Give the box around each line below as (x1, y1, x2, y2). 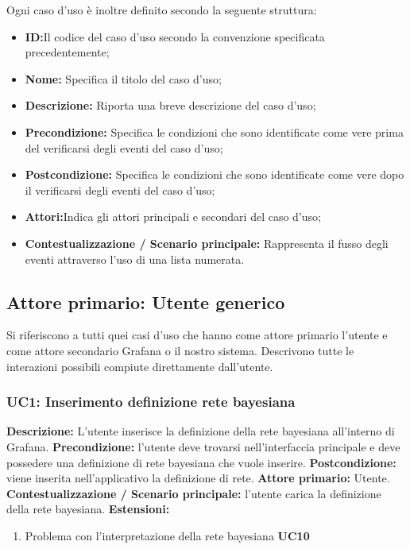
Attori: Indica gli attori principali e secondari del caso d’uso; (25, 208, 321, 225)
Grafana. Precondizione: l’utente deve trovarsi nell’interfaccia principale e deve (6, 438, 400, 454)
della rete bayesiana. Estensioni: (6, 501, 170, 517)
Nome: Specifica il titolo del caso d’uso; (25, 70, 222, 87)
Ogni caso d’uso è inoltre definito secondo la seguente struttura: (6, 2, 317, 17)
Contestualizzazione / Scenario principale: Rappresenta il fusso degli (25, 234, 389, 251)
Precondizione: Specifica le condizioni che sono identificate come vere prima (25, 123, 404, 140)
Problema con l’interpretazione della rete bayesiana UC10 (25, 527, 310, 543)
